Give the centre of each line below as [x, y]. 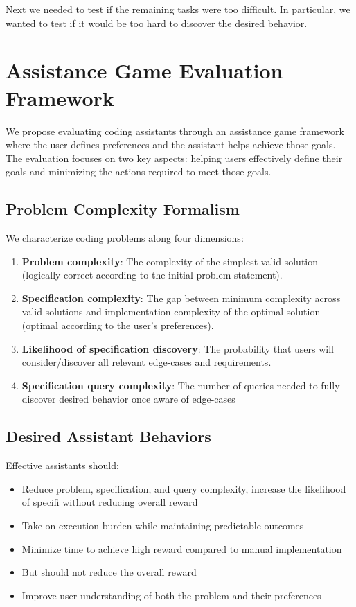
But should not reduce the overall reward [109, 572]
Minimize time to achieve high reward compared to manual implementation [182, 548]
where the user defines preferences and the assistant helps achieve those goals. [171, 144]
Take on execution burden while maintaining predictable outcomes [163, 525]
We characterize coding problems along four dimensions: [125, 238]
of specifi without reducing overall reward [110, 502]
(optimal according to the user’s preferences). [118, 325]
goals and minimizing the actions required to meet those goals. [139, 171]
